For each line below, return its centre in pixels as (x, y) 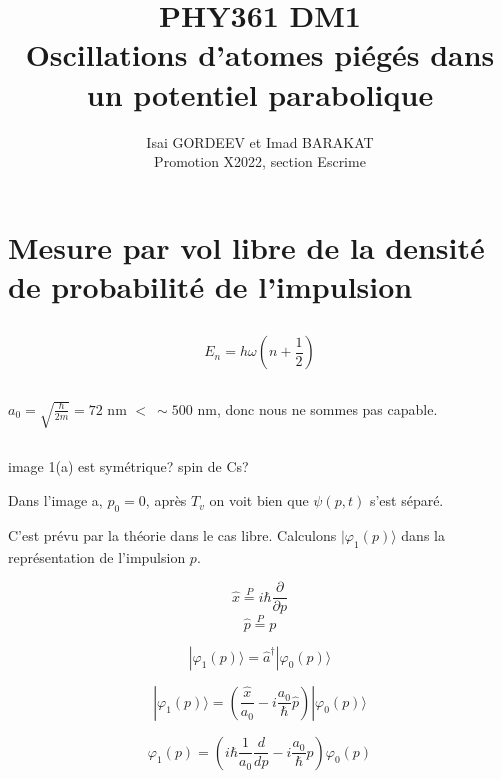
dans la (423, 534)
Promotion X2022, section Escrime (260, 161)
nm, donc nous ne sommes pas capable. (317, 408)
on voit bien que (259, 500)
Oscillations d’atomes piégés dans (260, 54)
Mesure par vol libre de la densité (246, 246)
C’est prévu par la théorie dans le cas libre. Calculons (172, 534)
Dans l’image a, (55, 500)
